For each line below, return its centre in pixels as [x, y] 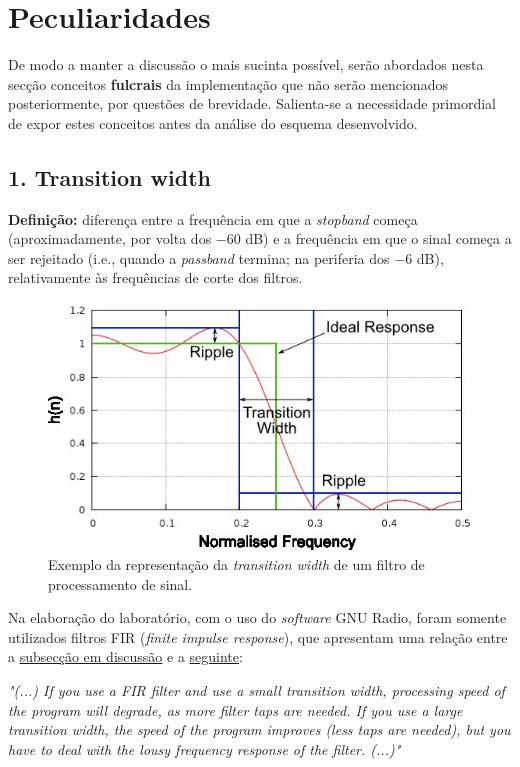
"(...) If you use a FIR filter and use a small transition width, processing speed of [256, 689]
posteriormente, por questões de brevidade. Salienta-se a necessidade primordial [252, 103]
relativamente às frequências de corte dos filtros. [155, 277]
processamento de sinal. [120, 583]
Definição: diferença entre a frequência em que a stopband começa [213, 218]
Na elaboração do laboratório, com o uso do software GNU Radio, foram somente [257, 617]
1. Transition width [109, 176]
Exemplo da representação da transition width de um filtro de [236, 563]
